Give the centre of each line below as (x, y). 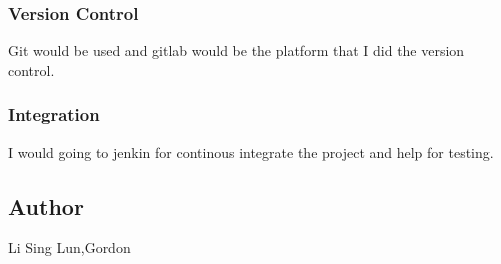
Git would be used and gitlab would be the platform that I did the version (236, 50)
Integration (54, 114)
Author (46, 205)
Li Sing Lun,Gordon (69, 247)
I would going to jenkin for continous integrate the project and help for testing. (251, 151)
